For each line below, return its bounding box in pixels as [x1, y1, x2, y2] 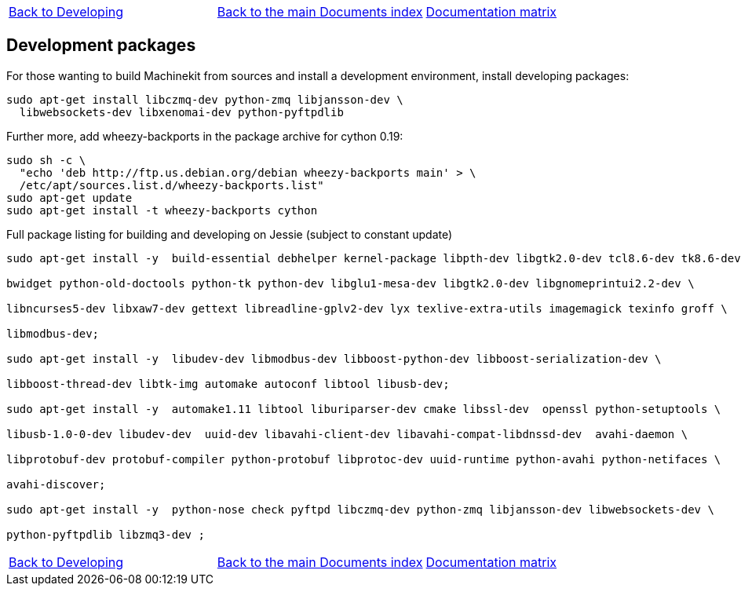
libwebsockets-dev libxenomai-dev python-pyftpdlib [19, 105, 344, 119]
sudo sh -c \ [6, 153, 86, 166]
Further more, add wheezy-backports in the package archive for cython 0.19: [6, 129, 403, 143]
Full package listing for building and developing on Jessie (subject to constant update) [6, 227, 453, 241]
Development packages [6, 35, 196, 56]
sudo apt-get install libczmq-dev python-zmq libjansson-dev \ [6, 93, 403, 106]
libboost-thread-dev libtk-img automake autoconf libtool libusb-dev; [6, 377, 450, 390]
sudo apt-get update [6, 191, 133, 204]
